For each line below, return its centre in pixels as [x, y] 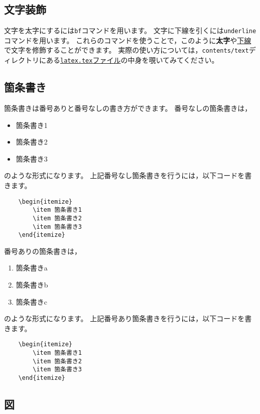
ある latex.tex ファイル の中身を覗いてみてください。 [132, 60]
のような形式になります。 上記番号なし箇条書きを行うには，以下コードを [124, 175]
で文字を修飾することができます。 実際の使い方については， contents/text [126, 50]
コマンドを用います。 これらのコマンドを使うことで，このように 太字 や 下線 [128, 40]
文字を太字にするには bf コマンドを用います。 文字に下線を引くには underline [130, 30]
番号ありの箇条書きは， [43, 251]
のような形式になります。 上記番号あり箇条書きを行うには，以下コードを [124, 318]
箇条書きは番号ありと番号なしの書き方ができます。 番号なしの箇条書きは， [128, 108]
